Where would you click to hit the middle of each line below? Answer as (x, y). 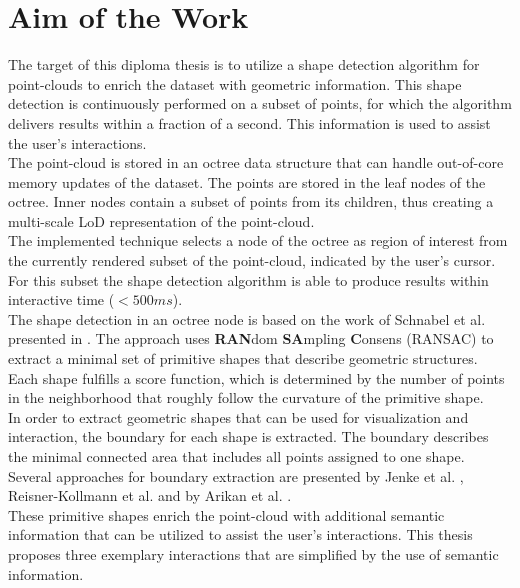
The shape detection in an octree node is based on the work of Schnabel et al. (247, 318)
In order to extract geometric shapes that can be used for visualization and (238, 416)
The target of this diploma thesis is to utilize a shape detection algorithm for (244, 64)
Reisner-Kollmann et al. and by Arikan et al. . (150, 495)
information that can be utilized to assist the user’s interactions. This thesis (240, 534)
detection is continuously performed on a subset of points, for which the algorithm (260, 103)
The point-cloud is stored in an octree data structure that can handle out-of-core (256, 162)
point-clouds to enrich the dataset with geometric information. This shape (235, 83)
